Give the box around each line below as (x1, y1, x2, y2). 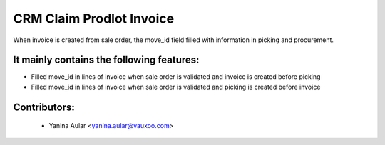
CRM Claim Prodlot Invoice (13, 11, 175, 26)
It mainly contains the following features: (13, 54, 200, 66)
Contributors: (13, 101, 75, 113)
